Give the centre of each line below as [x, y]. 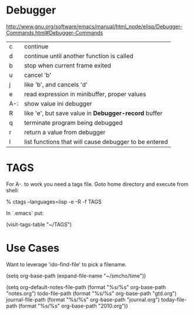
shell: [13, 190]
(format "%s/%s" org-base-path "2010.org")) [73, 306]
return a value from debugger [65, 132]
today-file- [174, 299]
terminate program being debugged [73, 123]
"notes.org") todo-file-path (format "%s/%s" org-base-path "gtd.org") [91, 293]
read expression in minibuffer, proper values [85, 94]
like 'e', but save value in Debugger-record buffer [93, 113]
